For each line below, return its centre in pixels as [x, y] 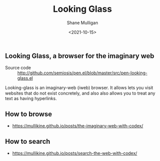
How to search [28, 141]
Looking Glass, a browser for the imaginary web [80, 56]
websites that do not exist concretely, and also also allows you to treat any [80, 93]
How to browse [29, 114]
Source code [18, 68]
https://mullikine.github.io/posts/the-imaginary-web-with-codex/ [78, 126]
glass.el [25, 78]
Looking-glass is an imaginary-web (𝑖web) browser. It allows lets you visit [79, 88]
